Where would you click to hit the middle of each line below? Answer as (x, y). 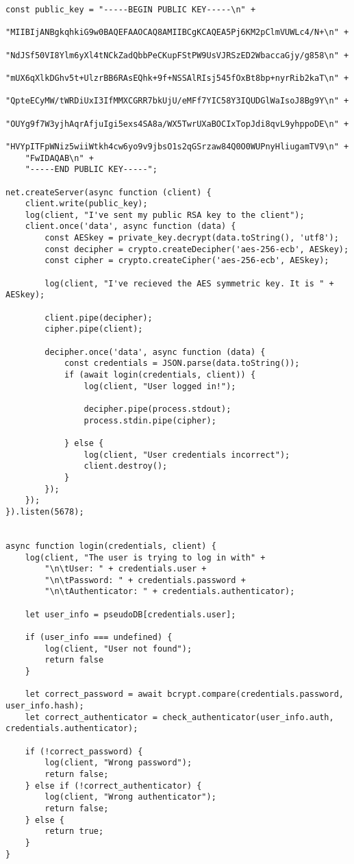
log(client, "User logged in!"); (160, 386)
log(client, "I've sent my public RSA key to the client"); (165, 215)
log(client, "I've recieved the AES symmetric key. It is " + (189, 283)
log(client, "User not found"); (118, 649)
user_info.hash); (45, 706)
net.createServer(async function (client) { (109, 192)
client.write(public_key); (86, 204)
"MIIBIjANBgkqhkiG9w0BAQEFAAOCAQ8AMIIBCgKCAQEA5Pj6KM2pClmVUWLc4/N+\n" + (177, 33)
